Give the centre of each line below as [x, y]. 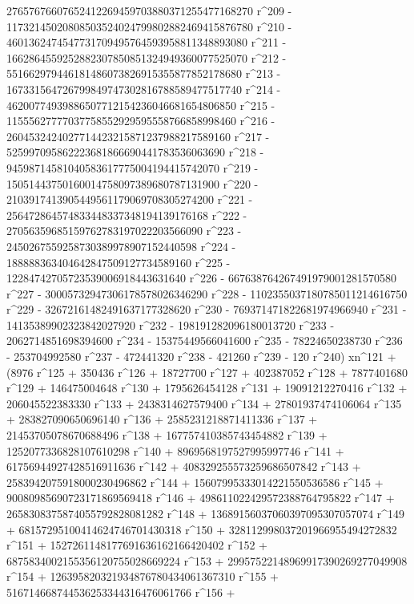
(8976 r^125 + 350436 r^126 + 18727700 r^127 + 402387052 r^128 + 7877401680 [207, 372]
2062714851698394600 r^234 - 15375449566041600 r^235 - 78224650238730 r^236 [205, 341]
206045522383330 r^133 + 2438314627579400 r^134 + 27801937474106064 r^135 [204, 403]
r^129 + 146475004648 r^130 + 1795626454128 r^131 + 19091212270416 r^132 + [207, 388]
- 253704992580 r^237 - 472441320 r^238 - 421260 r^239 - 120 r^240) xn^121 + [201, 357]
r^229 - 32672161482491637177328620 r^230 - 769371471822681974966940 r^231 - [207, 309]
